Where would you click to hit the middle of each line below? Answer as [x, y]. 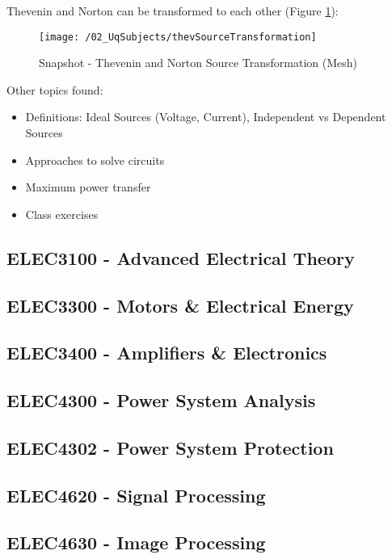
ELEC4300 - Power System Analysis [161, 400]
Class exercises [62, 214]
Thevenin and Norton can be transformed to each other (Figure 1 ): [173, 11]
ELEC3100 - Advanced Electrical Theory [181, 257]
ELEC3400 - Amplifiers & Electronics [167, 353]
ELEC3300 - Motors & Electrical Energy [180, 305]
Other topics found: [55, 89]
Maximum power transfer [88, 187]
